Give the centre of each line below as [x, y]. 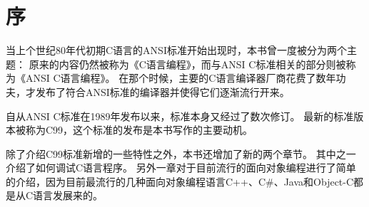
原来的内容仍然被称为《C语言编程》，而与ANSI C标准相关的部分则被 [187, 64]
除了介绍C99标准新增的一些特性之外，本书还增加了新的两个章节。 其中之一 [181, 153]
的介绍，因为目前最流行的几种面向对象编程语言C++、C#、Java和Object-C [180, 181]
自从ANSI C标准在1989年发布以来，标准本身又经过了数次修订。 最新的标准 [180, 116]
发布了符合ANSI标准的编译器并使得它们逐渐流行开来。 [162, 91]
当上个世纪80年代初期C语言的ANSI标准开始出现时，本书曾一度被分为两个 [176, 50]
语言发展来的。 [68, 195]
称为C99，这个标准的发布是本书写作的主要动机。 [139, 130]
